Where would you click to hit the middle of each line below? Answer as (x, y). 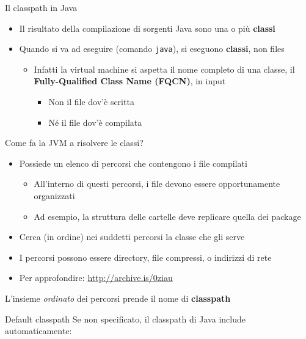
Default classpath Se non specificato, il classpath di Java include (125, 319)
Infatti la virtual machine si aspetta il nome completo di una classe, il (164, 69)
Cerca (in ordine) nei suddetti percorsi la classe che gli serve (132, 237)
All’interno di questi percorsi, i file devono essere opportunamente (157, 184)
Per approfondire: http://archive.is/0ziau (96, 278)
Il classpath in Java (41, 7)
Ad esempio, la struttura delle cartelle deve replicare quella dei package (167, 216)
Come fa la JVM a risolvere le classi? (74, 143)
